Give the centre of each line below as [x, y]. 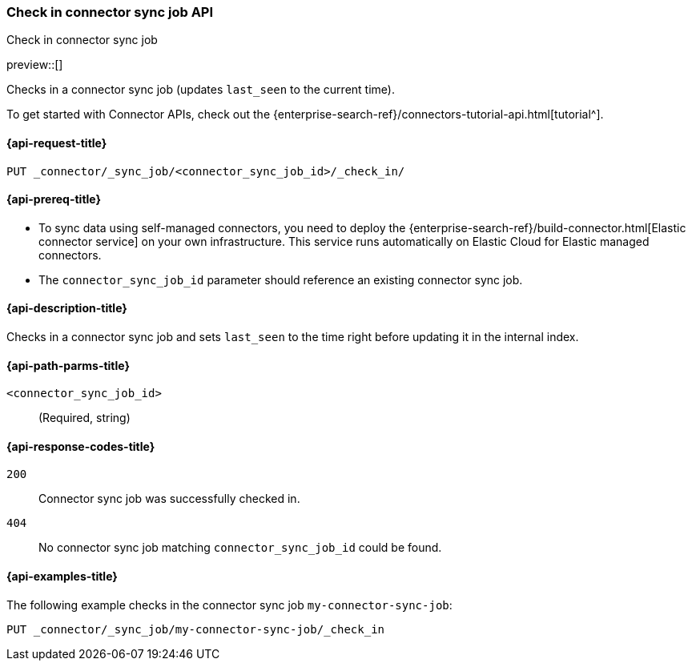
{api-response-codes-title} [81, 446]
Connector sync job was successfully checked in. [169, 499]
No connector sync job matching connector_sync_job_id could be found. [240, 548]
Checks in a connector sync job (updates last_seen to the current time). [201, 90]
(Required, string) [84, 418]
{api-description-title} [67, 308]
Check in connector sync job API [110, 12]
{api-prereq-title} [54, 199]
